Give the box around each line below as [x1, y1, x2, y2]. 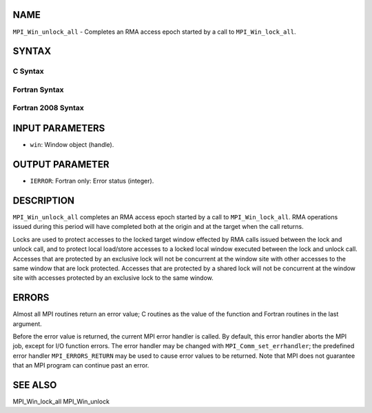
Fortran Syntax [12, 85, 64, 94]
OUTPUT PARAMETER [12, 159, 110, 170]
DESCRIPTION [12, 194, 75, 206]
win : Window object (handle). [30, 141, 114, 149]
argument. [12, 319, 43, 328]
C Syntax [12, 66, 44, 76]
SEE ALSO [12, 379, 57, 391]
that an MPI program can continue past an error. [12, 361, 149, 370]
